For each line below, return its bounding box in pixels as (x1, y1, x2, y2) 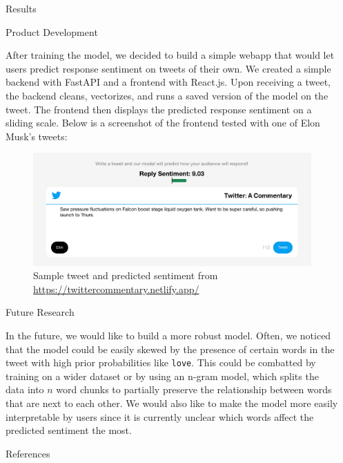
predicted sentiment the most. (6, 423, 132, 437)
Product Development (6, 24, 98, 39)
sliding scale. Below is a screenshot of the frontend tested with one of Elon (6, 115, 320, 130)
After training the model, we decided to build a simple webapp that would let (6, 48, 335, 62)
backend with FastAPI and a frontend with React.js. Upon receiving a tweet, (6, 75, 331, 89)
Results (6, 1, 37, 15)
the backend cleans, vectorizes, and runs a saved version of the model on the (6, 88, 329, 102)
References (6, 446, 50, 460)
